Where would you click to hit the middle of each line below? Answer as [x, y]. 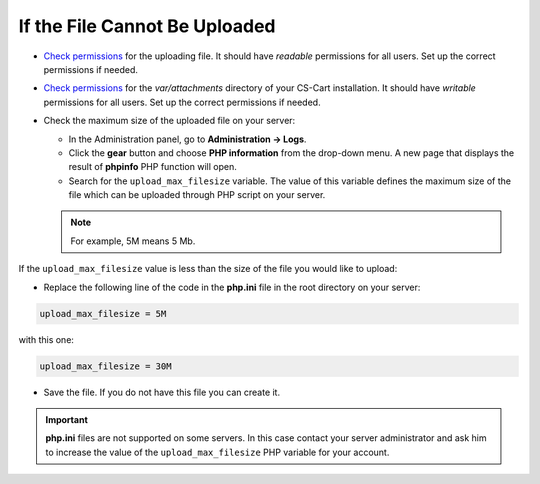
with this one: [46, 339]
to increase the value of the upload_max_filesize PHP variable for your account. [217, 452]
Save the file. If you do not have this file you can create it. [161, 392]
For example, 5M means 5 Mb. [133, 241]
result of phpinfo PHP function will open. [152, 167]
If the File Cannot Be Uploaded [147, 26]
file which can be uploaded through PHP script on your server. [197, 195]
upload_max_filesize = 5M [103, 313]
